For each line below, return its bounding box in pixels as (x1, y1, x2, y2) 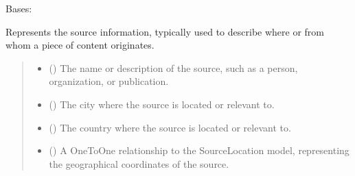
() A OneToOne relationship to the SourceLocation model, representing (49, 143, 350, 158)
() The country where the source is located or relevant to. (49, 120, 291, 134)
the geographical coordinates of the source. (49, 156, 229, 171)
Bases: (5, 1, 32, 15)
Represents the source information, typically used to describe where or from (5, 24, 325, 38)
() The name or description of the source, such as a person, (49, 60, 298, 75)
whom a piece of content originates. (5, 38, 154, 52)
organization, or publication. (49, 74, 169, 88)
